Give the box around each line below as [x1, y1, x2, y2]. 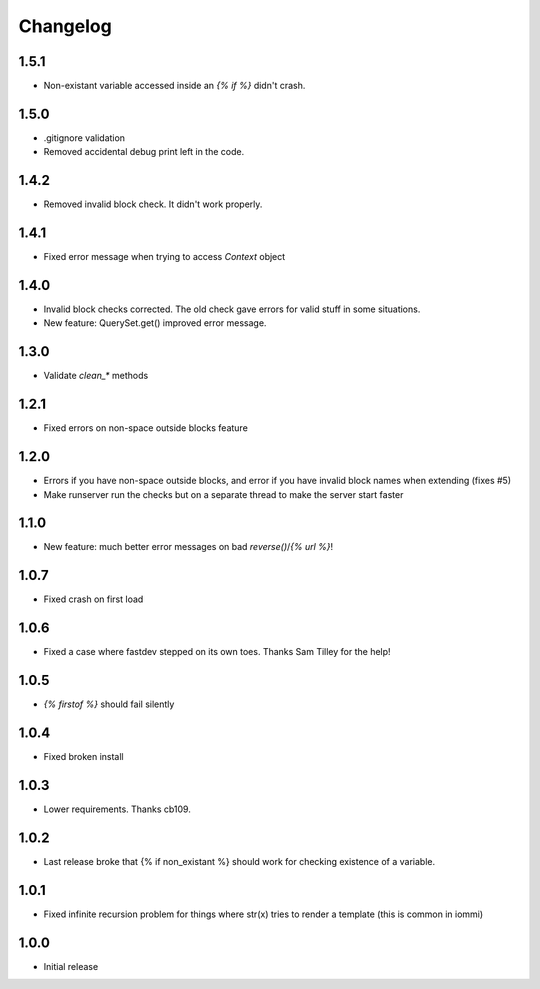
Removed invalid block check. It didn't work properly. [43, 198, 263, 210]
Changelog [18, 15, 112, 37]
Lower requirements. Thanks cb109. [43, 803, 192, 815]
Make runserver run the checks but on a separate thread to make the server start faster [43, 488, 404, 500]
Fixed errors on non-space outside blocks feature [43, 422, 249, 434]
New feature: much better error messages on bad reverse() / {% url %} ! [43, 541, 334, 553]
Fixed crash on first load [43, 593, 144, 605]
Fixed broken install [43, 751, 124, 763]
